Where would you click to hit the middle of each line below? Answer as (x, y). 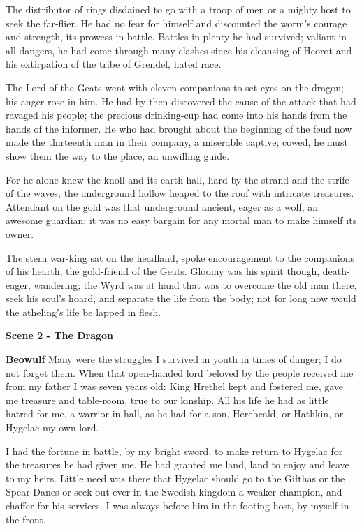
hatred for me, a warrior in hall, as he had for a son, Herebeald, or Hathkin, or (175, 413)
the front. (26, 519)
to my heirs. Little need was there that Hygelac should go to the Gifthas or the (175, 478)
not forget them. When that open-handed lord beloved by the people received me (180, 372)
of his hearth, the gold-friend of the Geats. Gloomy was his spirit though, (163, 271)
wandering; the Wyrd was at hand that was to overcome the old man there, (195, 284)
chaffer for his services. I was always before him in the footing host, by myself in (178, 505)
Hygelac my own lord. (52, 427)
